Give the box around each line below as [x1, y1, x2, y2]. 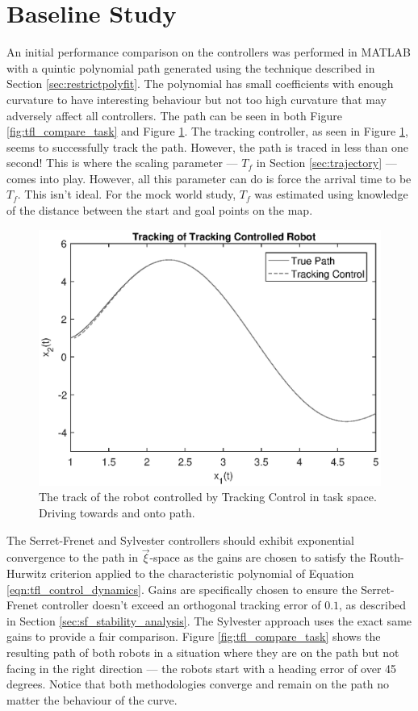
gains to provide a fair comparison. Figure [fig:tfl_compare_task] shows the [6, 628, 381, 645]
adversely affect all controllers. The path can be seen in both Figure [6, 107, 342, 123]
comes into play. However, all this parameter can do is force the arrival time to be [6, 169, 412, 186]
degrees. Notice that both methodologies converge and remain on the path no [6, 675, 389, 692]
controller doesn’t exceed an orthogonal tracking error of [41, 596, 321, 613]
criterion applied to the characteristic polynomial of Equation [50, 565, 354, 582]
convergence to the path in [6, 549, 138, 566]
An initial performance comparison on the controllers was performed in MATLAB [6, 44, 412, 61]
